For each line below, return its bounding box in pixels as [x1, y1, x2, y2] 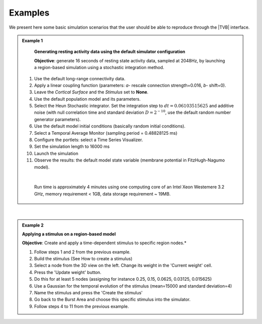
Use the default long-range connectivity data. [34, 75, 126, 81]
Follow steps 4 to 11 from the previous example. [34, 303, 129, 309]
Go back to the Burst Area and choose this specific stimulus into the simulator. [34, 297, 191, 303]
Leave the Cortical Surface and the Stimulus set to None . [34, 89, 149, 95]
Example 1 [22, 37, 43, 43]
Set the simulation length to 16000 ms [34, 144, 110, 149]
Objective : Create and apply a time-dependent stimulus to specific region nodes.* [22, 240, 187, 246]
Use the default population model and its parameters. [34, 96, 141, 102]
